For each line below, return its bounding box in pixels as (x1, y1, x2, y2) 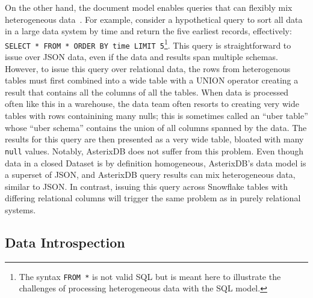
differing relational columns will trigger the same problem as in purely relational (5, 192, 301, 204)
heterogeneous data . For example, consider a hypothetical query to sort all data (5, 13, 303, 25)
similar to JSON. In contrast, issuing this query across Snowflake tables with (5, 180, 288, 192)
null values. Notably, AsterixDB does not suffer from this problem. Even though (5, 144, 304, 157)
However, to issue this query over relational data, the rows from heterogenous (5, 62, 291, 74)
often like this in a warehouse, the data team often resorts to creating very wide (5, 97, 299, 110)
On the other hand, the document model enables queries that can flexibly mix (5, 1, 293, 13)
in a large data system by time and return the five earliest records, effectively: (5, 25, 292, 37)
